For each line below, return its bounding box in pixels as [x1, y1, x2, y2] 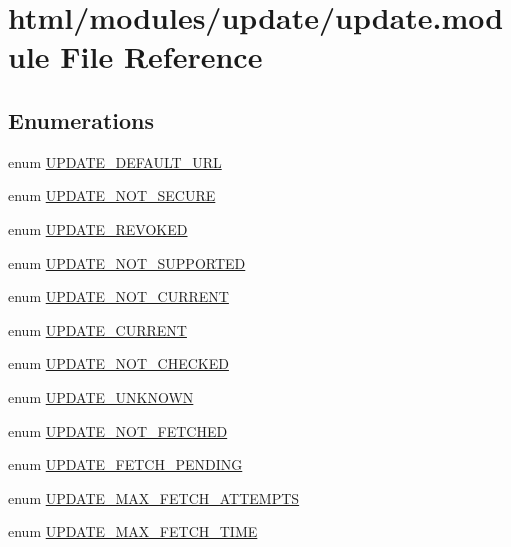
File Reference [60, 36, 263, 77]
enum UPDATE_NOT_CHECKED [8, 353, 229, 374]
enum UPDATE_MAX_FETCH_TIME [8, 521, 258, 542]
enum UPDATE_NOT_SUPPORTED [8, 252, 246, 273]
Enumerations [8, 104, 155, 135]
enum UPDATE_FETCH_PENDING [8, 454, 243, 475]
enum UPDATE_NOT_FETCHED [8, 420, 228, 441]
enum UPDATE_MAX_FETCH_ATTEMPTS [8, 487, 300, 508]
